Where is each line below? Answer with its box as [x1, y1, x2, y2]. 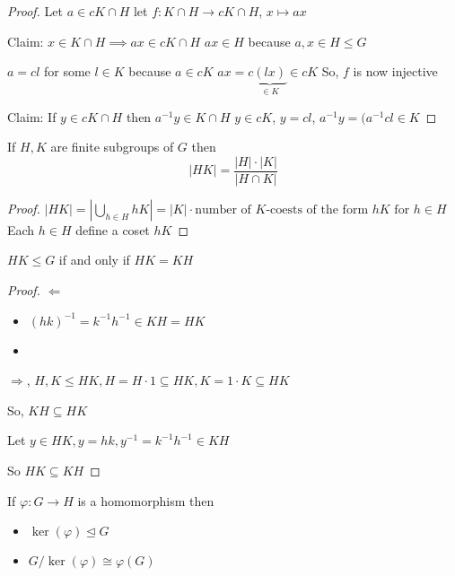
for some [43, 62, 91, 81]
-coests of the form [266, 203, 369, 216]
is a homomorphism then [77, 491, 214, 510]
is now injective [353, 62, 438, 81]
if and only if [58, 250, 130, 269]
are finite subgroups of [50, 137, 174, 156]
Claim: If [7, 107, 57, 126]
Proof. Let [7, 2, 63, 20]
